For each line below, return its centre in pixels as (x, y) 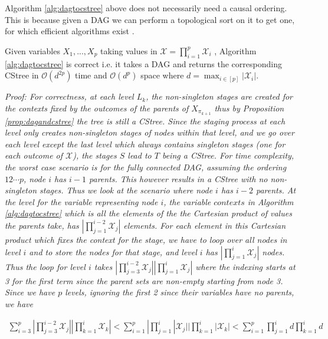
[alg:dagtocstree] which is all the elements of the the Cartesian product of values (148, 213)
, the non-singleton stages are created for (219, 96)
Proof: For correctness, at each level (69, 96)
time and (91, 75)
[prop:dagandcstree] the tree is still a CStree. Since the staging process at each (145, 121)
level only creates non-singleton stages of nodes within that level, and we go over (150, 132)
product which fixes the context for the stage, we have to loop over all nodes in (146, 239)
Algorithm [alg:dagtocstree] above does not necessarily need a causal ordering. (146, 8)
